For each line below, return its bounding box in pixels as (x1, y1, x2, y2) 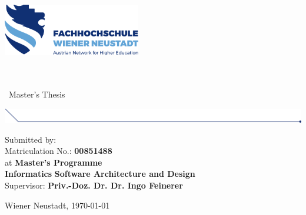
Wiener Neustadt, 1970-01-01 (5, 199, 110, 211)
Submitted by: (5, 133, 56, 145)
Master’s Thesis (8, 88, 65, 100)
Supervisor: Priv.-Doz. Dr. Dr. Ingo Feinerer (5, 179, 183, 191)
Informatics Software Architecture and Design (5, 167, 195, 180)
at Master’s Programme (5, 156, 102, 168)
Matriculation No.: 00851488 (5, 145, 112, 157)
